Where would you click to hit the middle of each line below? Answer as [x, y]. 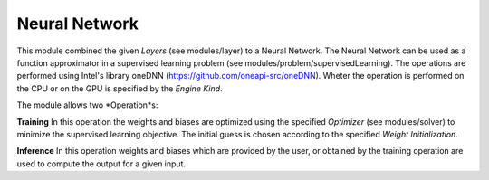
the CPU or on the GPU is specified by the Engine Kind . [120, 88]
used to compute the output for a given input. [101, 164]
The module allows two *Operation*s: [87, 105]
